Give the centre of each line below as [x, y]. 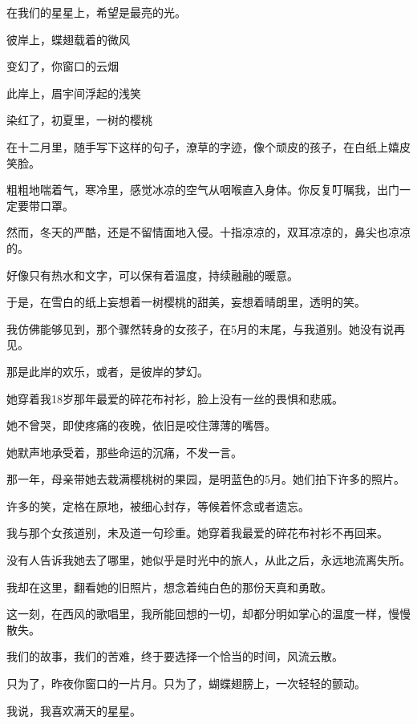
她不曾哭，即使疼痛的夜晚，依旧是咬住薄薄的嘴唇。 [141, 425]
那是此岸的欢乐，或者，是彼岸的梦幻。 [107, 371]
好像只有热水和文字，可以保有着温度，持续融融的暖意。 [152, 275]
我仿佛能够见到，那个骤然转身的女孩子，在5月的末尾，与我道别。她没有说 [200, 328]
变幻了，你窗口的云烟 [63, 66]
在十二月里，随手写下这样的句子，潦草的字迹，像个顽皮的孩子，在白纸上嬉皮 [208, 146]
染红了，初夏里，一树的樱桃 [79, 120]
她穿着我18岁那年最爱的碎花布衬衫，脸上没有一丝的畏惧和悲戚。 [175, 398]
